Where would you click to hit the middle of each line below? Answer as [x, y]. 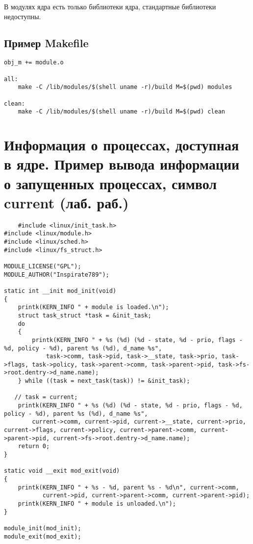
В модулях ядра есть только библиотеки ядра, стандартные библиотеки [110, 6]
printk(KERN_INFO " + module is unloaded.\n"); [97, 503]
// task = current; [46, 397]
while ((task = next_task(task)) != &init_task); [107, 381]
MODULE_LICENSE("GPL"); [43, 266]
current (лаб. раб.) [66, 202]
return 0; [34, 446]
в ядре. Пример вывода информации [122, 164]
